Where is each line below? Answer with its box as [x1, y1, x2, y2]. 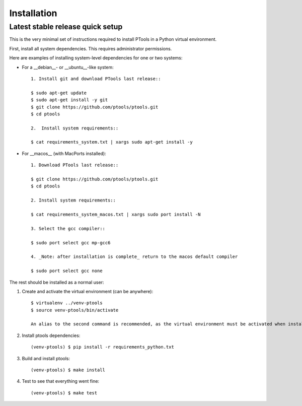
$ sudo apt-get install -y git [31, 97, 108, 103]
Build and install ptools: [22, 355, 70, 361]
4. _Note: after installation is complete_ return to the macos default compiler [31, 254, 238, 259]
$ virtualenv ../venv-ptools [31, 300, 103, 306]
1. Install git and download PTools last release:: [31, 76, 161, 82]
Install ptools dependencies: [22, 332, 81, 339]
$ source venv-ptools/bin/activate [31, 307, 119, 313]
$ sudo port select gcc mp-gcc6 [31, 240, 111, 245]
